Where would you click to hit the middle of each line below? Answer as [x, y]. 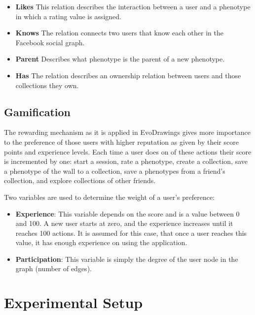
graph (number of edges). [54, 268]
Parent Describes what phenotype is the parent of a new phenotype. [120, 59]
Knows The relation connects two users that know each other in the [119, 33]
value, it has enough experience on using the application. [101, 242]
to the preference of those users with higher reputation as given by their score [121, 142]
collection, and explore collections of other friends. [80, 180]
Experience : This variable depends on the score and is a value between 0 [127, 213]
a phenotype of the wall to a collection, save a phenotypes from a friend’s [115, 171]
